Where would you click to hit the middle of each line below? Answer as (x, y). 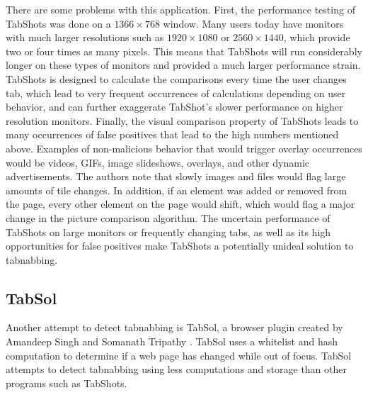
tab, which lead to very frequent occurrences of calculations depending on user (176, 93)
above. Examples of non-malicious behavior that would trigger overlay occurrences (184, 148)
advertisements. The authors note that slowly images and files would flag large (176, 176)
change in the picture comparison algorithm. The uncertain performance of (168, 217)
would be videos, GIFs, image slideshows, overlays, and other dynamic (157, 162)
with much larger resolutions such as (85, 37)
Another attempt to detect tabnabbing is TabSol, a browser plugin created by (174, 327)
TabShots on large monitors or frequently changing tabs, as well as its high (168, 232)
